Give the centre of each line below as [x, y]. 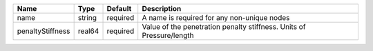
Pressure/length [168, 35]
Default [119, 9]
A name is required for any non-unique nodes [216, 18]
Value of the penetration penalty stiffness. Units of [224, 27]
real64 [88, 31]
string [87, 18]
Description [162, 9]
